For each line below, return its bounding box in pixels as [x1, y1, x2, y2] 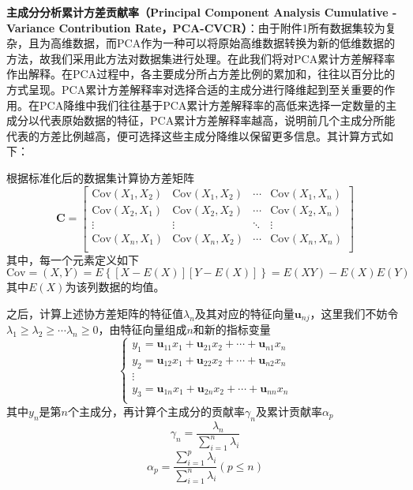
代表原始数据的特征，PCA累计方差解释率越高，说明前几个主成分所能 [39, 112, 396, 129]
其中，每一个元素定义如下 [6, 251, 139, 267]
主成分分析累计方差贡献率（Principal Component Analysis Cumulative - [6, 4, 397, 20]
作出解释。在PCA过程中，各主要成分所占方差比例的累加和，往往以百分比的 [6, 65, 396, 82]
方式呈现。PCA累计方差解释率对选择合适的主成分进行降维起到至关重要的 [6, 80, 385, 97]
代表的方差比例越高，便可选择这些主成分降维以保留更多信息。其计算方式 [6, 127, 382, 144]
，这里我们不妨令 [310, 305, 399, 321]
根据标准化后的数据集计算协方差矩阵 [6, 169, 194, 185]
